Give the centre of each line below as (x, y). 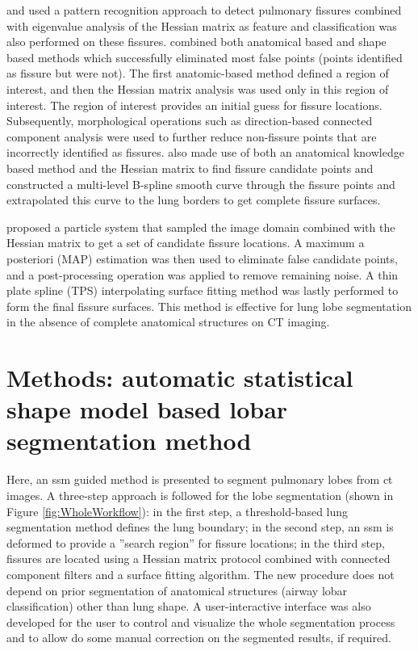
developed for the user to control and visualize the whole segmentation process (201, 622)
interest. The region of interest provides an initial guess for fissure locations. (194, 105)
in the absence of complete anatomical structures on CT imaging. (168, 322)
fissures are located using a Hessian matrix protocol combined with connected (199, 559)
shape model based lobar (147, 409)
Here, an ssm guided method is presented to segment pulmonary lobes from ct (200, 479)
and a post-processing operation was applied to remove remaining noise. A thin (203, 274)
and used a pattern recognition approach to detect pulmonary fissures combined (204, 10)
